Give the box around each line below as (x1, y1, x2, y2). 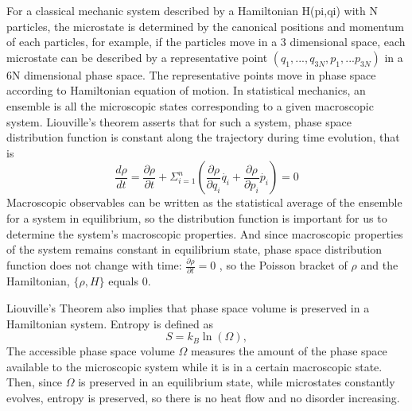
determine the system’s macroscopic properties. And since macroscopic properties (6, 225, 403, 242)
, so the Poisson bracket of (219, 257, 348, 273)
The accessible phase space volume (6, 343, 175, 359)
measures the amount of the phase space (190, 343, 387, 359)
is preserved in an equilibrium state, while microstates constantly (78, 374, 395, 390)
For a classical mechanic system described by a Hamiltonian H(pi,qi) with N (6, 2, 378, 18)
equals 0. (108, 273, 151, 289)
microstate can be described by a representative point (6, 48, 268, 65)
